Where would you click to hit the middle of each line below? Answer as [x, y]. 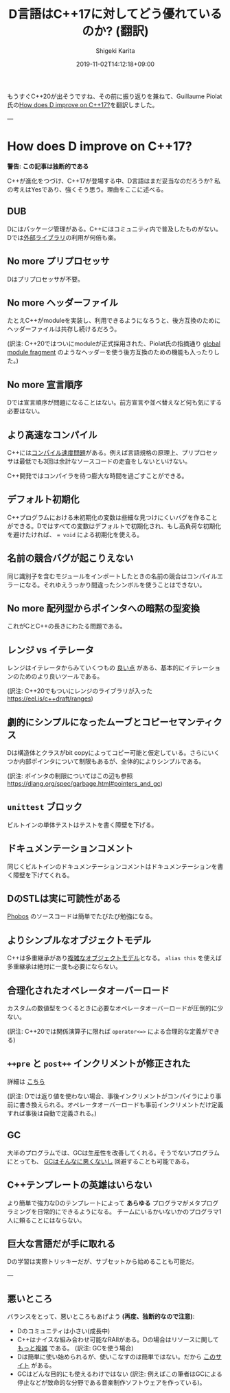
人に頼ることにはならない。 [46, 1220]
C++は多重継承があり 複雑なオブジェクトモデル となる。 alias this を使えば [114, 958]
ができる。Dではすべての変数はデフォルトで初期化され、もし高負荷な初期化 [114, 525]
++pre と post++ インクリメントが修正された [99, 1064]
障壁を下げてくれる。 [43, 875]
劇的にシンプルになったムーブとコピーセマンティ [110, 722]
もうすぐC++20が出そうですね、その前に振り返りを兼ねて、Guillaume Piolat [115, 96]
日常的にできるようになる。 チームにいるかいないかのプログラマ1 [129, 1211]
